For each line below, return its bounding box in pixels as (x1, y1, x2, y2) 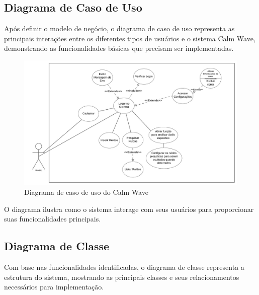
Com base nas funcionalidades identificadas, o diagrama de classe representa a (4, 262, 244, 272)
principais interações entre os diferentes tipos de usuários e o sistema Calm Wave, (4, 33, 255, 43)
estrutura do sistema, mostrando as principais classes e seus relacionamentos (4, 271, 239, 282)
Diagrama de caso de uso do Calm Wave (24, 187, 148, 197)
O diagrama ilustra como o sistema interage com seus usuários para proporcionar (4, 203, 254, 214)
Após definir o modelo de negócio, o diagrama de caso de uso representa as (4, 23, 235, 34)
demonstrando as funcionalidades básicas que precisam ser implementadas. (4, 43, 234, 53)
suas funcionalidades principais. (4, 213, 101, 224)
